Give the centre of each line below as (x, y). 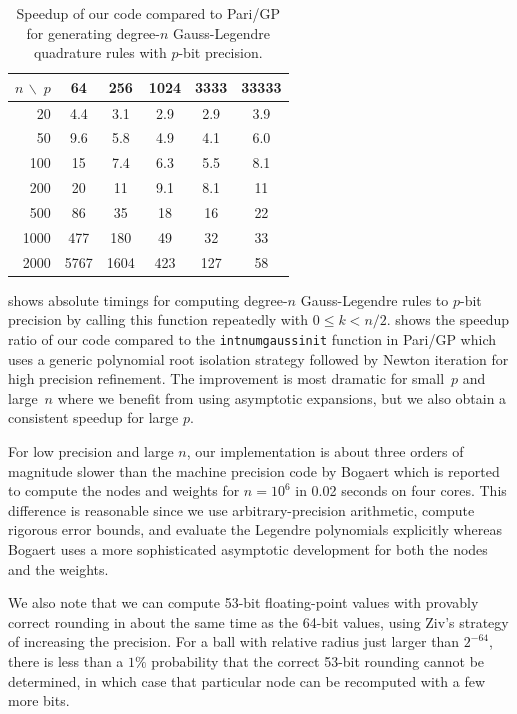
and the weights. (58, 568)
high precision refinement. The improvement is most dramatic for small (226, 378)
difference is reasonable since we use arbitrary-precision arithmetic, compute (241, 509)
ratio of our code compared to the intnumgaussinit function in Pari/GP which (252, 338)
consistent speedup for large (93, 417)
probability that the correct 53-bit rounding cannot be (318, 660)
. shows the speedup (448, 319)
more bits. (39, 700)
